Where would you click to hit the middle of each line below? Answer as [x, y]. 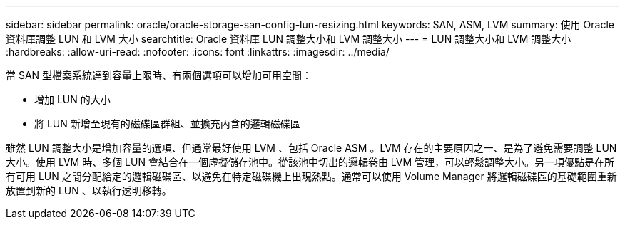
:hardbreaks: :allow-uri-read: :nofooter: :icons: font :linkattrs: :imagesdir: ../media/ [198, 52]
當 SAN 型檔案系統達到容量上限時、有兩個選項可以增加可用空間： [159, 75]
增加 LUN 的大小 [72, 99]
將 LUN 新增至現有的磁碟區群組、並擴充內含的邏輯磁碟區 [167, 124]
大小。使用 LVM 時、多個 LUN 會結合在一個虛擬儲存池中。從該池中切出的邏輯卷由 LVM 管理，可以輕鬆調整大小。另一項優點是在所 [310, 162]
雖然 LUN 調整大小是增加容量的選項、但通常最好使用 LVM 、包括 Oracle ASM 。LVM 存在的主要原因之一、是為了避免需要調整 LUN [311, 148]
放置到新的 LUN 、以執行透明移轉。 [89, 190]
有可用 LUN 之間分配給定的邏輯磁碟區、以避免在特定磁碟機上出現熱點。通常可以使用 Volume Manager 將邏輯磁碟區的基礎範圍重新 [311, 176]
